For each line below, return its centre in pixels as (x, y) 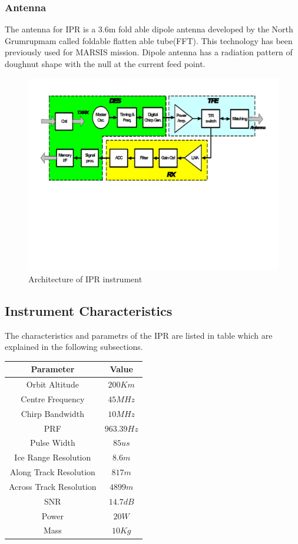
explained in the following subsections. (74, 347)
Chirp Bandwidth (52, 413)
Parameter (53, 369)
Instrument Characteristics (89, 310)
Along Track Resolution (52, 472)
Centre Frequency (53, 398)
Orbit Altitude (52, 384)
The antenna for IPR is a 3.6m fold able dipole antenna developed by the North (149, 29)
